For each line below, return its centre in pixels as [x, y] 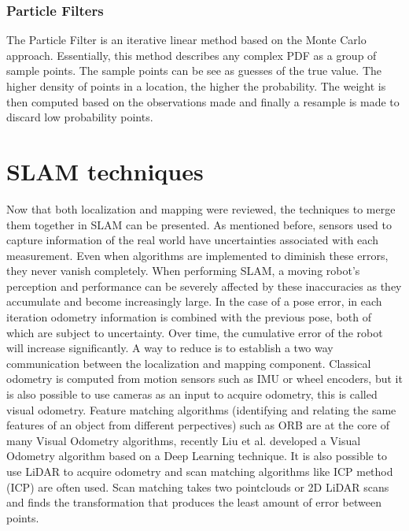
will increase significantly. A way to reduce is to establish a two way [170, 348]
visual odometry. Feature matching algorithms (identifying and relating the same [201, 409]
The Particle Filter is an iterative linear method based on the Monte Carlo [186, 40]
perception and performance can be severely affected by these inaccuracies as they [204, 286]
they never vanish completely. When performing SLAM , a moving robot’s [183, 271]
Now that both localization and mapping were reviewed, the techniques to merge [201, 208]
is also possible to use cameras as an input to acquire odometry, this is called [192, 394]
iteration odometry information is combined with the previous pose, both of [189, 317]
